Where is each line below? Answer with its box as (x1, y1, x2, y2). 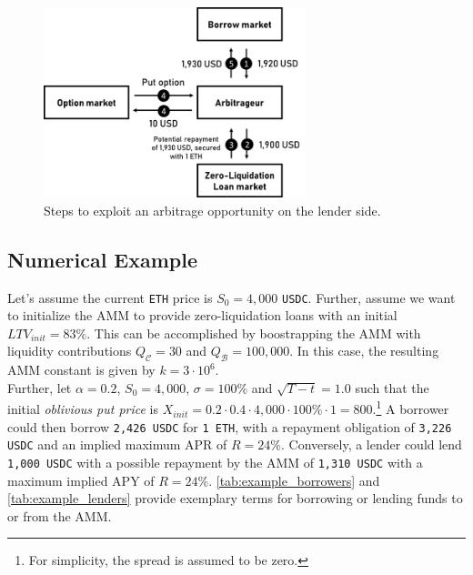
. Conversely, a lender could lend (281, 435, 462, 454)
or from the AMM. (7, 506, 112, 525)
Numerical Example (7, 245, 198, 273)
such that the (355, 378, 429, 397)
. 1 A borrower (372, 397, 449, 419)
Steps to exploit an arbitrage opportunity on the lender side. (44, 200, 381, 219)
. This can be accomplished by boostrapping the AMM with (86, 323, 421, 342)
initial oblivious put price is (7, 399, 159, 419)
